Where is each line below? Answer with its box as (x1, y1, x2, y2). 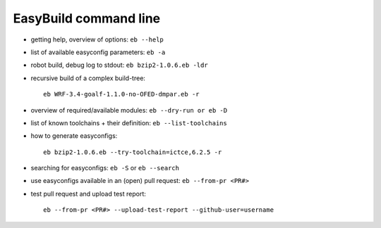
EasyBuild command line (13, 11, 161, 26)
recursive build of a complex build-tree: (30, 74, 146, 82)
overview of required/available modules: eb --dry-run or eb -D (30, 106, 228, 114)
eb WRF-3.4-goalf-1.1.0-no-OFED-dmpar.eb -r (43, 90, 200, 99)
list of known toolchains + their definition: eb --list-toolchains (30, 118, 227, 127)
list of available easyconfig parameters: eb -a (30, 48, 166, 56)
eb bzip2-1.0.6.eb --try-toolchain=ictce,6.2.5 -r (43, 148, 222, 156)
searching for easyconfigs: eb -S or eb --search (30, 164, 180, 172)
